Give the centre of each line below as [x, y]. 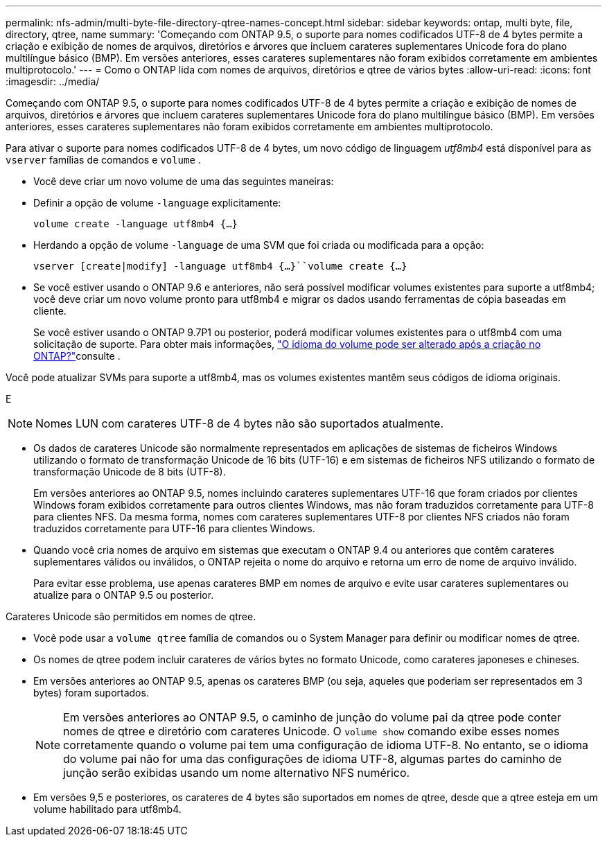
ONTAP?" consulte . [77, 356]
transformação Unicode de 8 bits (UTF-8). [130, 472]
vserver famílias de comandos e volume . [103, 160]
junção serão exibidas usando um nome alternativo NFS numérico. [237, 773]
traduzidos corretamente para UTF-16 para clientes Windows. [174, 528]
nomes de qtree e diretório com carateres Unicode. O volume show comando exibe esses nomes [311, 731]
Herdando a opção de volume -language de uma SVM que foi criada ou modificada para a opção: [259, 245]
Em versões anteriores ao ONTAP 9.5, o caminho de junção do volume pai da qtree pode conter [312, 717]
